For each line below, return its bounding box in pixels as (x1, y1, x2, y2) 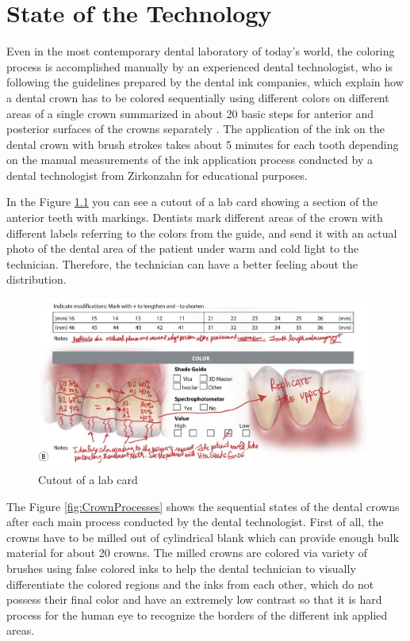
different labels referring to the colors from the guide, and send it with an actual (6, 224, 397, 241)
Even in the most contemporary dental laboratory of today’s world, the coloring (6, 43, 395, 59)
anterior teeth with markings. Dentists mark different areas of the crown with (6, 209, 383, 226)
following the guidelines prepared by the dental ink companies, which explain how (6, 74, 404, 90)
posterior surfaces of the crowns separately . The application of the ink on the (6, 120, 385, 137)
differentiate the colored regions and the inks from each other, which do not (6, 575, 374, 592)
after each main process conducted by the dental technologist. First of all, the (6, 513, 384, 530)
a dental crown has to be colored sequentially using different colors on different (6, 89, 389, 105)
